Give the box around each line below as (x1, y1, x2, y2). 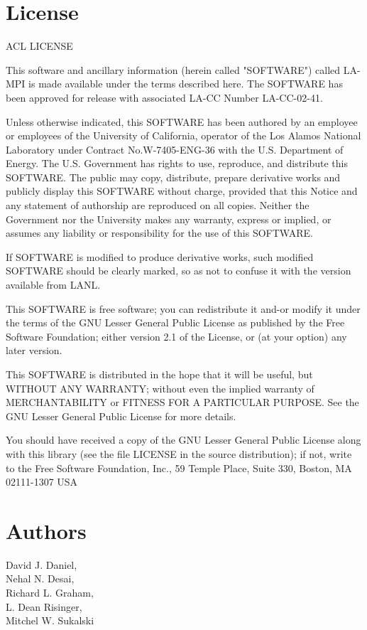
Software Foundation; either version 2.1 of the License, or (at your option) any (6, 329, 347, 343)
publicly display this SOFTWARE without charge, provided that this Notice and (6, 183, 358, 198)
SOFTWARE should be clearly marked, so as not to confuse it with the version (6, 263, 351, 278)
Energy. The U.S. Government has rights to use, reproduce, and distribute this (6, 156, 349, 171)
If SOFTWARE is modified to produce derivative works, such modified (6, 249, 314, 264)
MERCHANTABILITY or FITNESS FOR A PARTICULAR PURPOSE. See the (6, 395, 359, 410)
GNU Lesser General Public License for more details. (6, 408, 236, 423)
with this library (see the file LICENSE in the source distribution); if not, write (6, 446, 352, 461)
